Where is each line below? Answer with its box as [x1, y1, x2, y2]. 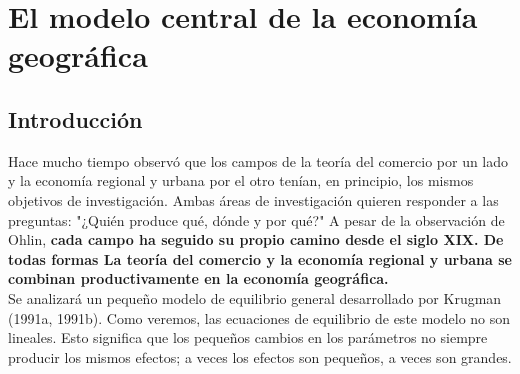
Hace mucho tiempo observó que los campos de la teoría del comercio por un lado [8, 150, 509, 171]
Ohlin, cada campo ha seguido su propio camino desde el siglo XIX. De [8, 229, 504, 250]
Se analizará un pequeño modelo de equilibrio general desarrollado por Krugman [8, 287, 502, 308]
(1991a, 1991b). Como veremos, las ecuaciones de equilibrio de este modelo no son [8, 307, 511, 328]
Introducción [8, 103, 143, 134]
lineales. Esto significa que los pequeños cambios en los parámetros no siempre [8, 327, 488, 348]
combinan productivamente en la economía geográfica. [8, 268, 389, 289]
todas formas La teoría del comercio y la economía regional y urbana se [8, 248, 512, 269]
